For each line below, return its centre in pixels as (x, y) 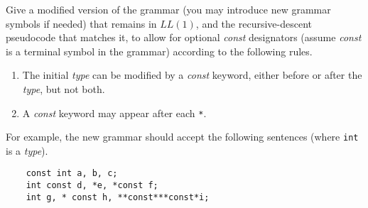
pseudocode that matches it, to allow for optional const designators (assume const (184, 37)
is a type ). (27, 150)
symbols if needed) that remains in (81, 23)
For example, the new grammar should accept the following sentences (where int (182, 137)
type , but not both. (64, 88)
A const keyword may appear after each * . (114, 113)
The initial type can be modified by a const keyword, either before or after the (192, 75)
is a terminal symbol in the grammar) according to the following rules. (159, 51)
